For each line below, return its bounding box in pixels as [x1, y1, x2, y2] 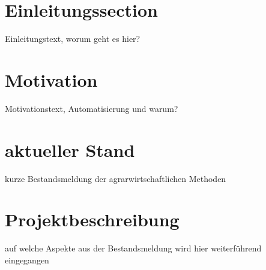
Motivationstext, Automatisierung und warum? [5, 102, 178, 114]
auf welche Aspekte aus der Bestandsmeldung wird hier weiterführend [5, 242, 262, 254]
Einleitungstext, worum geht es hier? [5, 32, 141, 45]
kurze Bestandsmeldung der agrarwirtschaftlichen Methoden [5, 172, 226, 184]
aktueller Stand [5, 137, 135, 162]
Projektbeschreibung [5, 207, 180, 232]
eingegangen [5, 253, 49, 266]
